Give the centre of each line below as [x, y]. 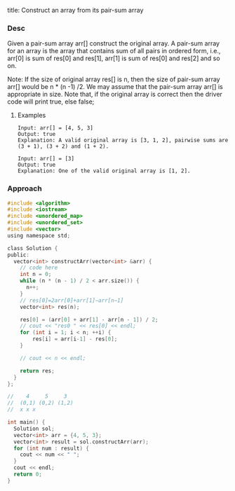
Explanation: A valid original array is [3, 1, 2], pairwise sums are [123, 140]
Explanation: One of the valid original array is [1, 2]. [104, 171]
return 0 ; [28, 475]
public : [19, 255]
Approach [25, 188]
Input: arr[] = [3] [46, 159]
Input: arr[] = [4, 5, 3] [55, 128]
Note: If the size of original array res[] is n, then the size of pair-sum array [114, 79]
